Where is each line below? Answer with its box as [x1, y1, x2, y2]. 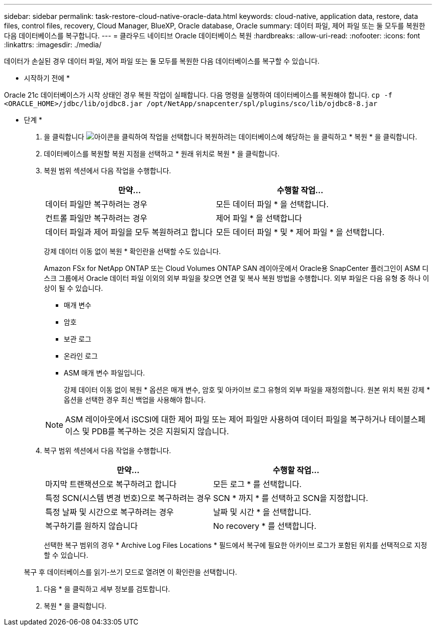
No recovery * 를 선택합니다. [213, 521, 317, 531]
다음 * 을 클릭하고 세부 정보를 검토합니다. [44, 585, 170, 593]
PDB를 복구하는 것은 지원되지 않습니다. [92, 426, 229, 436]
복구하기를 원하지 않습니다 [45, 521, 138, 531]
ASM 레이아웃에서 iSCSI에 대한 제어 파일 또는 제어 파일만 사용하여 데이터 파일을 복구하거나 [65, 414, 387, 424]
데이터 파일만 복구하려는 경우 [45, 199, 147, 209]
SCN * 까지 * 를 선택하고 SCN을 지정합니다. [213, 493, 368, 503]
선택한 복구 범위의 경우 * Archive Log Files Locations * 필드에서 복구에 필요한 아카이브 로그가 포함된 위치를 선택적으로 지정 [44, 541, 428, 549]
